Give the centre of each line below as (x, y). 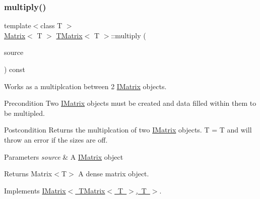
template (18, 25)
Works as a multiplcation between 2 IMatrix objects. (85, 86)
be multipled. (24, 113)
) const (15, 69)
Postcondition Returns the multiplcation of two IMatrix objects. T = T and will (128, 130)
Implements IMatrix (35, 190)
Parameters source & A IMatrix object (64, 156)
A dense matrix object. (114, 174)
